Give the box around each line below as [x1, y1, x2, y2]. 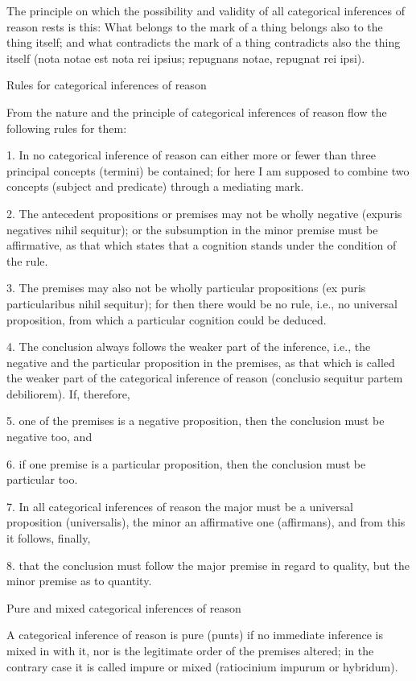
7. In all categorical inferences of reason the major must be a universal [6, 497, 353, 514]
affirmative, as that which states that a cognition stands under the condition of [6, 237, 397, 254]
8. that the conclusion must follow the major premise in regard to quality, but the [6, 556, 410, 573]
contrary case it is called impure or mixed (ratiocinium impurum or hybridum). [6, 658, 398, 675]
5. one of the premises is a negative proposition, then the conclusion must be [6, 412, 385, 429]
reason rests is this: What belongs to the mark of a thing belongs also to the [6, 18, 383, 35]
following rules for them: [6, 119, 127, 136]
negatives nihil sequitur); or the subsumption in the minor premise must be [6, 221, 378, 237]
